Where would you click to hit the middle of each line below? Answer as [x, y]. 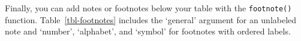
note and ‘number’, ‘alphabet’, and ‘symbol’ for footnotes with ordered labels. [148, 31]
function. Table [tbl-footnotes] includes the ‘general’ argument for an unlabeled [151, 19]
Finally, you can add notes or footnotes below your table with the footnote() [148, 8]
